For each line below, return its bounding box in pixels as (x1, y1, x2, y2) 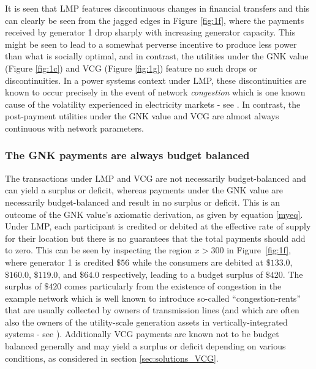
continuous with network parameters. (5, 121, 144, 134)
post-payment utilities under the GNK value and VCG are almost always (5, 110, 279, 122)
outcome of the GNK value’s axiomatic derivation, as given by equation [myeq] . (5, 207, 303, 220)
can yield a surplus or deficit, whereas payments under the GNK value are (5, 184, 284, 196)
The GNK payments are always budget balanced (5, 147, 250, 163)
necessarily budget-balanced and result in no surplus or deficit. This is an (5, 195, 280, 208)
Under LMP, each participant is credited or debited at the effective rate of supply (5, 220, 311, 233)
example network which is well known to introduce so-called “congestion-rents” (5, 291, 301, 304)
